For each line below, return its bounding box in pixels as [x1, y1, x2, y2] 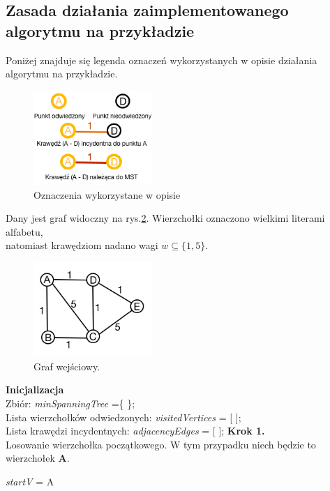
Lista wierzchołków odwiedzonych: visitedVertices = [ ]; [6, 409, 241, 424]
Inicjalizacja [6, 382, 64, 397]
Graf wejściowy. [33, 358, 100, 373]
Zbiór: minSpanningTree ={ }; [6, 396, 135, 410]
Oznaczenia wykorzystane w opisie [33, 187, 181, 202]
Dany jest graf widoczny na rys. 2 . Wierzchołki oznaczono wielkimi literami [6, 211, 325, 225]
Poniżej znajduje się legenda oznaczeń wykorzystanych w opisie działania [6, 52, 317, 67]
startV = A [6, 474, 54, 488]
